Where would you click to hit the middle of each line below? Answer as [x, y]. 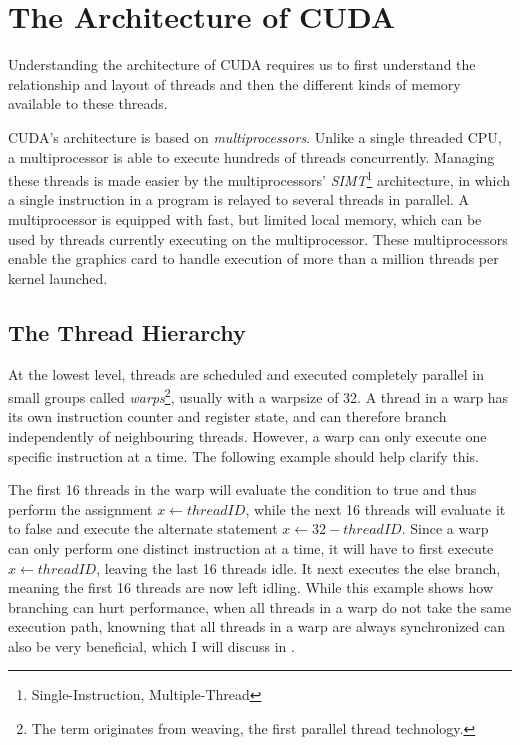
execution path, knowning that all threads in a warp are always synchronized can [257, 626]
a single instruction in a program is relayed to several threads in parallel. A [239, 199]
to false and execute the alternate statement [143, 528]
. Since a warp [445, 528]
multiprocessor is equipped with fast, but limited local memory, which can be [245, 218]
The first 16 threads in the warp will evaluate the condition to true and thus [242, 489]
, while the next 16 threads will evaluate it [375, 508]
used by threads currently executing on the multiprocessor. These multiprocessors [258, 238]
